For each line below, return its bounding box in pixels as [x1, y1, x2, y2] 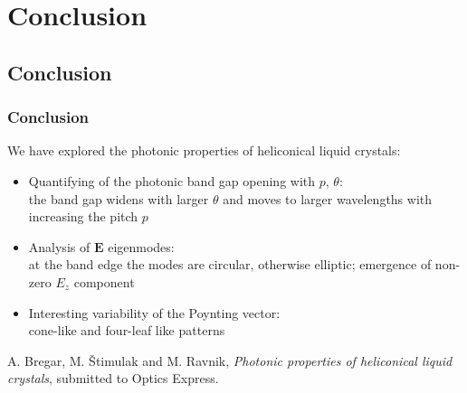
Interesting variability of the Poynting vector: [28, 303, 281, 322]
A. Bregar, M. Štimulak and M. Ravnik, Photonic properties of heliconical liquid [7, 351, 453, 370]
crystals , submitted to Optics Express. [7, 369, 219, 388]
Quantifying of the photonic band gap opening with [28, 171, 316, 190]
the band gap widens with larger [28, 189, 209, 208]
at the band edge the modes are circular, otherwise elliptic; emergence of [28, 255, 432, 274]
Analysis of [28, 237, 91, 256]
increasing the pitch [28, 207, 138, 226]
